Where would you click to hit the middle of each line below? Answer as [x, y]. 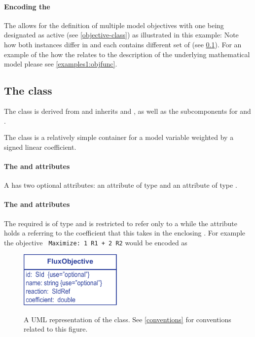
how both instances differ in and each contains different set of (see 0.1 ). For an [123, 44]
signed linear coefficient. [40, 147]
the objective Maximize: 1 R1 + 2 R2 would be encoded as [96, 242]
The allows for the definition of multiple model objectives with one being [114, 25]
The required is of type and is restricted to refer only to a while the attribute [121, 223]
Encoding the [27, 6]
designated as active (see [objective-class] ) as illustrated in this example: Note [121, 35]
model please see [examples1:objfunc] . [61, 64]
